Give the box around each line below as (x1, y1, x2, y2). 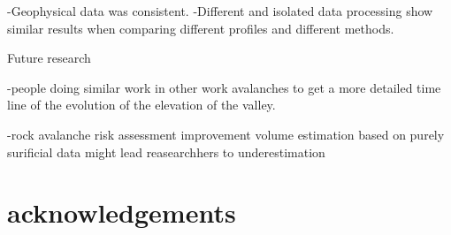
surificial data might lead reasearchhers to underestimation (7, 142, 325, 161)
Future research (7, 49, 91, 67)
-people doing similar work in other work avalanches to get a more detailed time (7, 78, 441, 96)
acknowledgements (7, 194, 236, 231)
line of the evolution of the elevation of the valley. (7, 95, 276, 114)
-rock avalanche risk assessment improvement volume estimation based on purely (7, 125, 445, 143)
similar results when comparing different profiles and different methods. (7, 19, 394, 37)
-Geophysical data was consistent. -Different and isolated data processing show (7, 2, 433, 19)
